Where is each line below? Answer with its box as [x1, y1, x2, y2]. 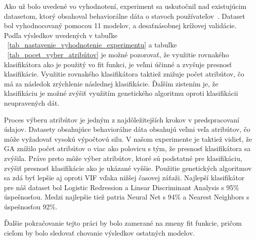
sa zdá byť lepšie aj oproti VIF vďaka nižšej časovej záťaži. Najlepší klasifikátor [4, 172, 245, 183]
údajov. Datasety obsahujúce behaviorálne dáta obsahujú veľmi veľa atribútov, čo [4, 124, 251, 134]
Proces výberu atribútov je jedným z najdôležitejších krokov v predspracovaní [4, 114, 239, 124]
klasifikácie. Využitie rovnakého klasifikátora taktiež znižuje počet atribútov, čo [4, 69, 245, 79]
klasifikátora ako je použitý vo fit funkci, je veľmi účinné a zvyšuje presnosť [4, 59, 232, 69]
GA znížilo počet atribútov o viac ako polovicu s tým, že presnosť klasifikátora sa [4, 143, 251, 154]
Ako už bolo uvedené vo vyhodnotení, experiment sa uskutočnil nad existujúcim [4, 1, 247, 11]
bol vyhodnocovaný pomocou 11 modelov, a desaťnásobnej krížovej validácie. [4, 20, 237, 31]
